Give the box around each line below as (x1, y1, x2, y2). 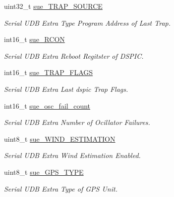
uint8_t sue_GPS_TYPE (4, 166, 84, 177)
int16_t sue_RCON (4, 34, 65, 44)
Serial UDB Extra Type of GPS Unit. (4, 183, 117, 194)
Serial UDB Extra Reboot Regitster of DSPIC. (4, 50, 144, 61)
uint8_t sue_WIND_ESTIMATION (4, 133, 116, 144)
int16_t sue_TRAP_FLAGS (4, 67, 93, 78)
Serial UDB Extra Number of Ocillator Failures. (4, 117, 150, 127)
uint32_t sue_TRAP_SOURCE (4, 1, 103, 11)
